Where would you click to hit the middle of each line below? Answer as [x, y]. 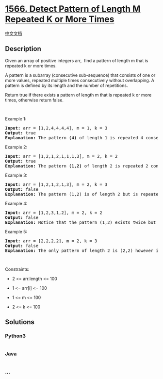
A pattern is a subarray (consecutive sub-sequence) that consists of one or [80, 75]
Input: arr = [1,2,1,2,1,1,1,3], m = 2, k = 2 [61, 156]
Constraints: [17, 269]
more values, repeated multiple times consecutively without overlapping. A [80, 80]
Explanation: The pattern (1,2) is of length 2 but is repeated [83, 194]
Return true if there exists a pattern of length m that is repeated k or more [78, 95]
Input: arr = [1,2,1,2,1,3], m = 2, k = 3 [56, 184]
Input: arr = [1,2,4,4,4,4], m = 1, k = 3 [56, 128]
